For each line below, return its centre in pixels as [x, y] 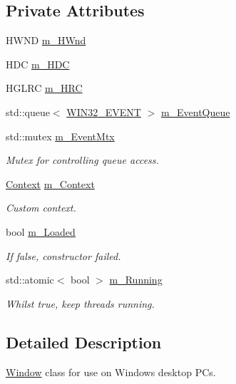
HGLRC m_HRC [44, 88]
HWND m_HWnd [46, 40]
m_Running [136, 280]
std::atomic [30, 280]
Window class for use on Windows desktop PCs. [111, 372]
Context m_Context [50, 183]
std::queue [28, 111]
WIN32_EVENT [104, 111]
